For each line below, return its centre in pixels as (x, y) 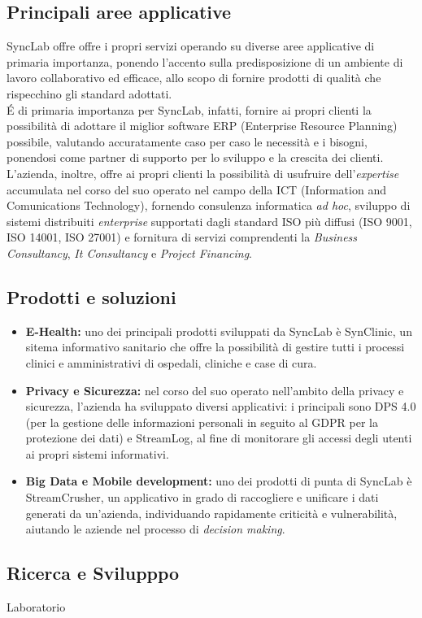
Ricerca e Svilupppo (93, 573)
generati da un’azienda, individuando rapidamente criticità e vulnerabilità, (211, 513)
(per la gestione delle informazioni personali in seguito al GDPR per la (202, 422)
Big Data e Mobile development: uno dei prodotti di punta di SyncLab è (219, 481)
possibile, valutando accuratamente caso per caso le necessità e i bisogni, (187, 141)
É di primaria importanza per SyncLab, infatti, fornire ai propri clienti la (189, 109)
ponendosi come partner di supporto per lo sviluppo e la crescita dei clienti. (195, 157)
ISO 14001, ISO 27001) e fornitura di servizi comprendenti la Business (182, 237)
